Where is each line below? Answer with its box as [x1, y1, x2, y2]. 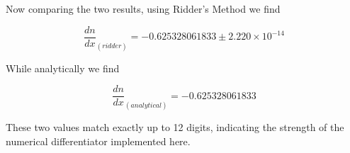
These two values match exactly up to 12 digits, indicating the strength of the [6, 120, 344, 135]
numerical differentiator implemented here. [6, 133, 191, 148]
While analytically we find [6, 60, 120, 75]
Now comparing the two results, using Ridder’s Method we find [6, 1, 281, 16]
